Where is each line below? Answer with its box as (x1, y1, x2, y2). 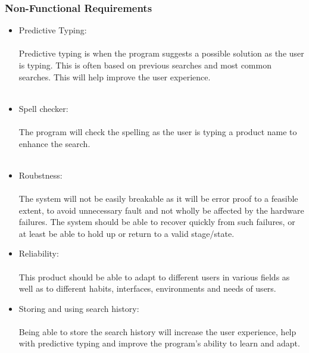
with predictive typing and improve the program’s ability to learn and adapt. (18, 337, 300, 349)
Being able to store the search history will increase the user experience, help (18, 325, 296, 338)
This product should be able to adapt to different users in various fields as (18, 270, 290, 283)
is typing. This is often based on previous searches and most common (18, 59, 271, 71)
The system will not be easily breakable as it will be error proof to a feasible (18, 192, 298, 204)
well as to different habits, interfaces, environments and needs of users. (18, 282, 276, 295)
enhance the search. (18, 137, 90, 149)
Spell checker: (18, 102, 68, 114)
